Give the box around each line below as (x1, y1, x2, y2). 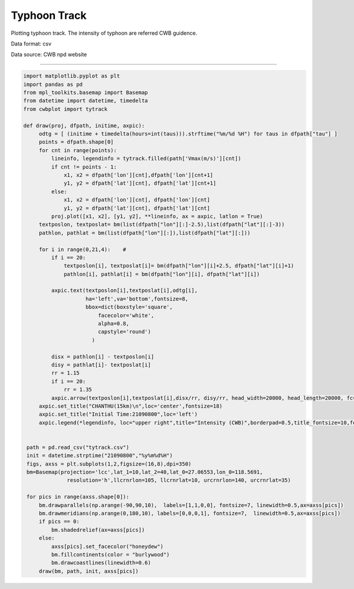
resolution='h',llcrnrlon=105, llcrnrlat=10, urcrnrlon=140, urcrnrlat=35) (67, 477, 291, 483)
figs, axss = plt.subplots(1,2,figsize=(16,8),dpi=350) (27, 460, 192, 467)
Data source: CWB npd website (11, 51, 87, 58)
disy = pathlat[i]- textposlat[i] (51, 361, 152, 368)
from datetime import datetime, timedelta (23, 97, 148, 104)
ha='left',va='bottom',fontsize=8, (86, 295, 189, 302)
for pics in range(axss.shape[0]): (27, 493, 130, 501)
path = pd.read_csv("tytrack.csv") (27, 444, 130, 450)
